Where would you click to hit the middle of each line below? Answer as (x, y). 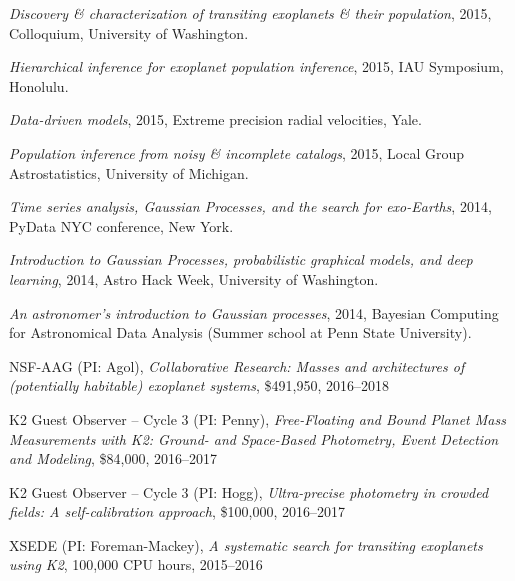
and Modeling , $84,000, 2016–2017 (113, 458)
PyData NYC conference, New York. (121, 225)
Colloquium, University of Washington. (129, 32)
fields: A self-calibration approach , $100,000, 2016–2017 (177, 511)
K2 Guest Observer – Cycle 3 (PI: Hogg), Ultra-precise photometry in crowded (249, 491)
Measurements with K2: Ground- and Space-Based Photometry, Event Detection (254, 438)
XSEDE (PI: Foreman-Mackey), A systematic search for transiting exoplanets (246, 544)
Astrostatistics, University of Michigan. (129, 172)
